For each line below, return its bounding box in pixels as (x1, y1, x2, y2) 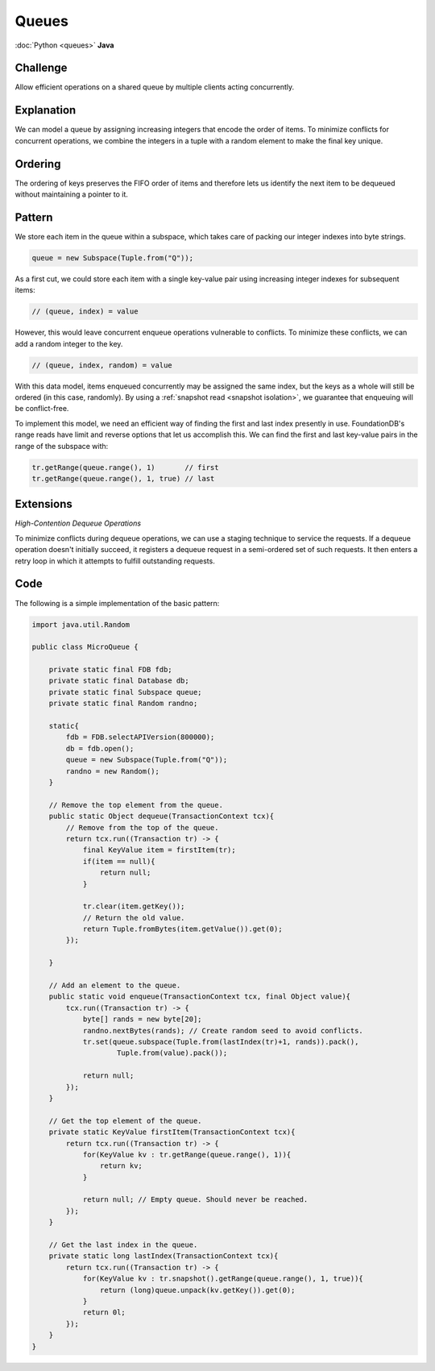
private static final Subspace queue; (48, 688, 202, 696)
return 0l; (82, 1308, 126, 1317)
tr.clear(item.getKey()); (82, 902, 185, 911)
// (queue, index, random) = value (31, 360, 172, 370)
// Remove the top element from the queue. (48, 800, 223, 809)
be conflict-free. (14, 404, 69, 413)
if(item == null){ (82, 857, 156, 866)
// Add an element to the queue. (48, 981, 181, 991)
